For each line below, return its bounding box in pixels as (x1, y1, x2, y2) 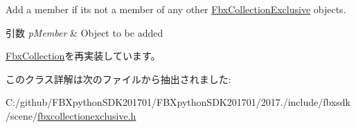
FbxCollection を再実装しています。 (6, 48, 161, 63)
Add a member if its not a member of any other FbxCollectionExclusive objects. (6, 2, 346, 16)
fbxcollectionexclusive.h (37, 108, 136, 122)
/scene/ (6, 108, 37, 122)
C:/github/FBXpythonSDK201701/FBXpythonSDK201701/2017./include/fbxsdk (6, 95, 350, 109)
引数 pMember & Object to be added (6, 25, 163, 39)
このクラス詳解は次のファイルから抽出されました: (6, 71, 231, 86)
